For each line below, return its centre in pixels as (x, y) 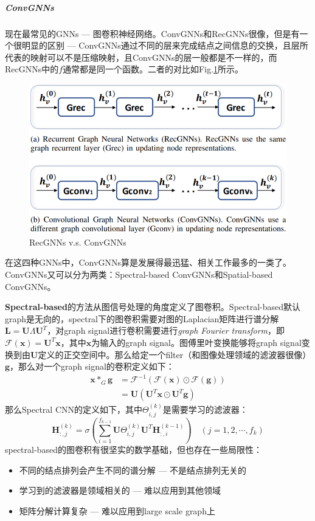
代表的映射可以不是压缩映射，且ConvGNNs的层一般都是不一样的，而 (141, 57)
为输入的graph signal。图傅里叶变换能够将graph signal (196, 342)
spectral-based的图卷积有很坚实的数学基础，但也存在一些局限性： (133, 450)
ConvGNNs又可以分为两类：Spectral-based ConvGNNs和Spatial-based (139, 274)
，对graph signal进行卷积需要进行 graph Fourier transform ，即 (166, 330)
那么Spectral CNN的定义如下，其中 (74, 409)
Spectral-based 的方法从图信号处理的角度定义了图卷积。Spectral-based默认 (153, 307)
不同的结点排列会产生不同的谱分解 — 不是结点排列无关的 (133, 470)
